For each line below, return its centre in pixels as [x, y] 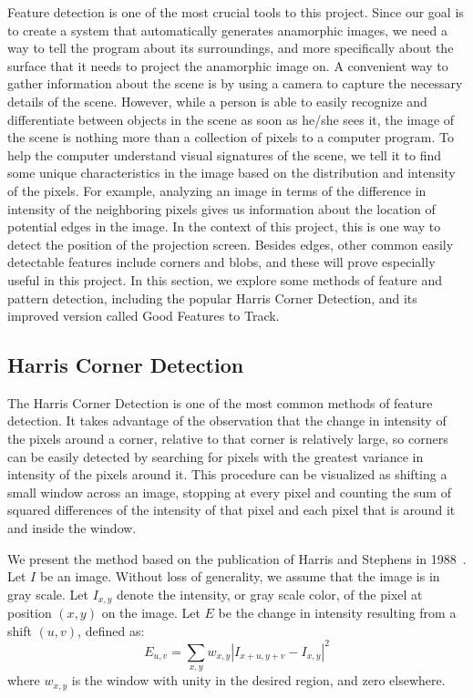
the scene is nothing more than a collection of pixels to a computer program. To [231, 137]
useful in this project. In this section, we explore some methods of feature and [225, 279]
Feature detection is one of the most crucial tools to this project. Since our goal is [236, 12]
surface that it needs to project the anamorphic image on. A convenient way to [228, 65]
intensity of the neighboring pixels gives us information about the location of [221, 208]
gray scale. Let [48, 594]
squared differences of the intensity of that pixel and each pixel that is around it [231, 510]
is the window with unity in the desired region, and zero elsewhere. [258, 680]
